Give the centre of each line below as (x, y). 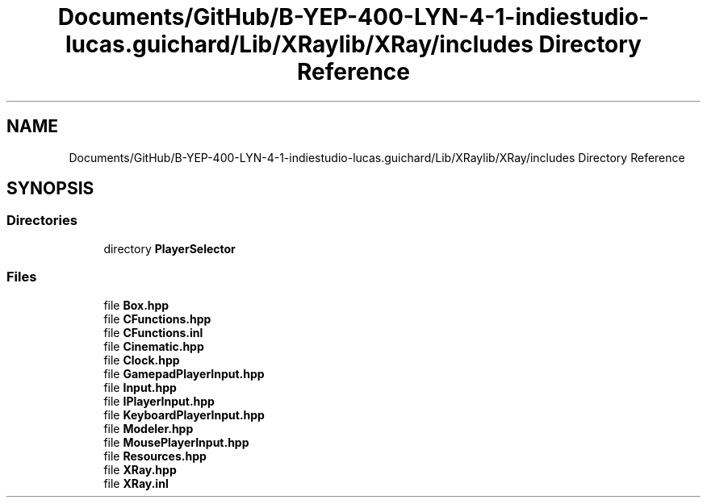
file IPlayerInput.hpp (159, 401)
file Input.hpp (140, 387)
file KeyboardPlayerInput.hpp (184, 414)
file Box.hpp (136, 305)
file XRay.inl (136, 483)
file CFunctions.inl (153, 332)
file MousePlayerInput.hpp (176, 442)
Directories (42, 221)
